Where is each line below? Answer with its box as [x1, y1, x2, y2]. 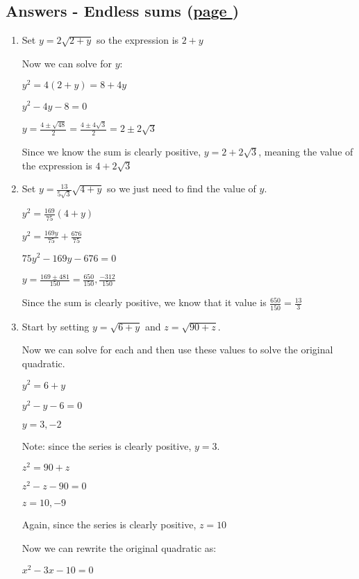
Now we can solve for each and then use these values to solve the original [22, 342, 333, 357]
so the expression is [96, 33, 179, 47]
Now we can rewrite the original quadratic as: [22, 540, 217, 555]
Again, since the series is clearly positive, [22, 517, 197, 532]
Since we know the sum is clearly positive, [22, 144, 201, 159]
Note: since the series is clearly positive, [22, 438, 192, 453]
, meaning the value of [258, 144, 353, 159]
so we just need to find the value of [107, 181, 256, 196]
